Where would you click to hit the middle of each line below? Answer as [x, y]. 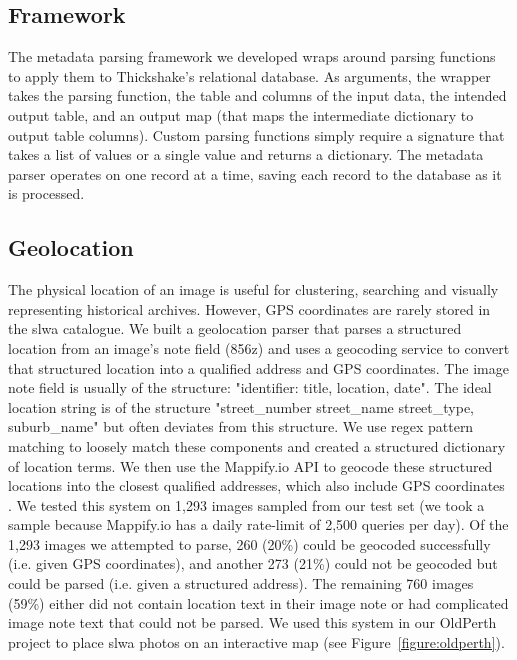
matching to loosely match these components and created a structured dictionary [257, 445]
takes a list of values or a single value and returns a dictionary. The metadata [246, 154]
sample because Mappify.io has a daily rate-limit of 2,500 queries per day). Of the [258, 524]
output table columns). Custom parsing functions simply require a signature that [256, 134]
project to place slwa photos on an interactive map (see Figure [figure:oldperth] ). [256, 641]
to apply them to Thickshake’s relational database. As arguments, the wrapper [249, 75]
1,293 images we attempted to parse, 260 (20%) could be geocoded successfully [249, 543]
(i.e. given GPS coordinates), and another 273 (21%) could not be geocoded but [253, 563]
